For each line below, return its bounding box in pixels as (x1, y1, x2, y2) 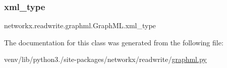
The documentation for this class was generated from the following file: (4, 37, 223, 47)
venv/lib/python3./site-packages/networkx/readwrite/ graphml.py (4, 54, 207, 64)
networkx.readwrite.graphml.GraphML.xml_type (4, 20, 156, 31)
